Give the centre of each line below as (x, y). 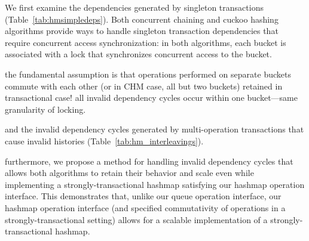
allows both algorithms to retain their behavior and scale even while (129, 173)
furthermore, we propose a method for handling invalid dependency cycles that (149, 161)
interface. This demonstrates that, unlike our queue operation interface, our (143, 196)
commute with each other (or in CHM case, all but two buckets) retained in (144, 86)
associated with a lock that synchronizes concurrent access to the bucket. (138, 54)
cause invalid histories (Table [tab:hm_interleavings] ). (104, 140)
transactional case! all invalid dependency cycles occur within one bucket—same (151, 98)
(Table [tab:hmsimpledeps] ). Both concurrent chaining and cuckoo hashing (142, 19)
